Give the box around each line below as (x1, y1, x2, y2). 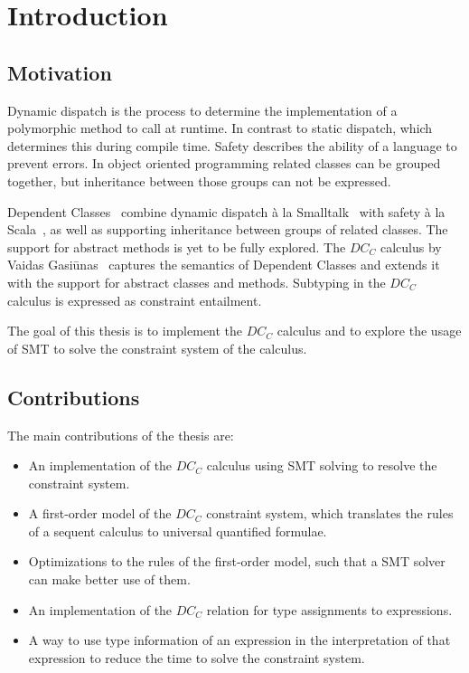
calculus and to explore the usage (277, 321, 462, 340)
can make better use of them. (28, 570, 191, 589)
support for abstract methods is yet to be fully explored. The (7, 237, 346, 256)
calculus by (380, 237, 442, 256)
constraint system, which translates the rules (206, 504, 454, 523)
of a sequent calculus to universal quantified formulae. (28, 521, 327, 540)
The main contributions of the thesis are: (7, 425, 234, 444)
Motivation (7, 58, 112, 86)
